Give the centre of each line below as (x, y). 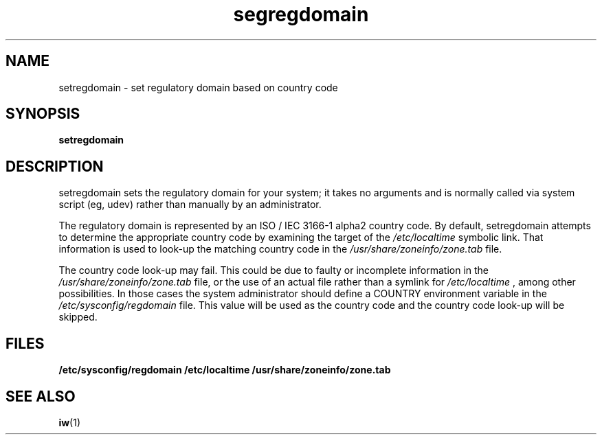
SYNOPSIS (43, 114)
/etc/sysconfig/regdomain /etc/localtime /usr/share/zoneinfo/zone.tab (225, 370)
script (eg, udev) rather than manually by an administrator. (190, 205)
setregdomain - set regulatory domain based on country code (198, 87)
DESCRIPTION (55, 166)
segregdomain (301, 14)
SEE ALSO (41, 396)
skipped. (78, 317)
